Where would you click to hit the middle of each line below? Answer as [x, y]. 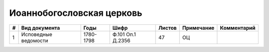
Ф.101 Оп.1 [124, 34]
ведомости [35, 41]
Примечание [198, 28]
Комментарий [238, 28]
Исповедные [37, 34]
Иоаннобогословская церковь [76, 13]
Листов [168, 28]
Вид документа [41, 28]
